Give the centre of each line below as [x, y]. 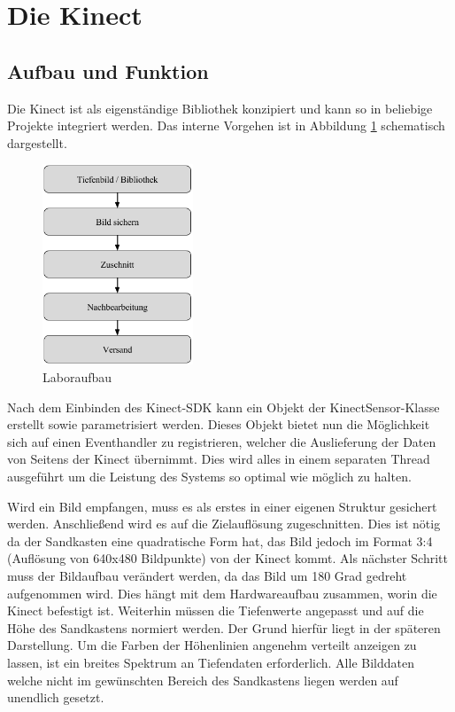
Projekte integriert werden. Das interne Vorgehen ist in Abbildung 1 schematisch [226, 125]
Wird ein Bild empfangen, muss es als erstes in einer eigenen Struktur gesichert [222, 506]
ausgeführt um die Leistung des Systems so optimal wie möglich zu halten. [209, 477]
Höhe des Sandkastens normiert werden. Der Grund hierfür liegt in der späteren [224, 627]
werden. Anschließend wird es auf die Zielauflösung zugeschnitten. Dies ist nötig [224, 524]
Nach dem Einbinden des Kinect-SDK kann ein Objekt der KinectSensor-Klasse [224, 407]
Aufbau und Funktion [108, 70]
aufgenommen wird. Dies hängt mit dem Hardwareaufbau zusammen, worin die [222, 593]
